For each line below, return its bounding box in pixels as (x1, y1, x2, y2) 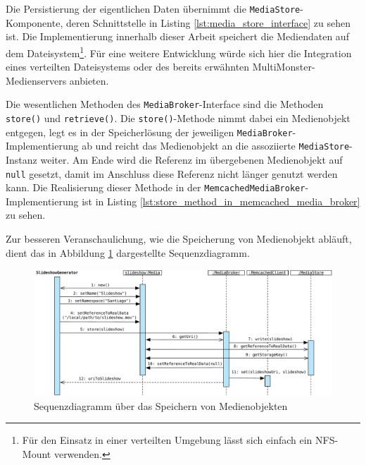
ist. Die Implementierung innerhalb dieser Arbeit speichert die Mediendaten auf (6, 29, 349, 44)
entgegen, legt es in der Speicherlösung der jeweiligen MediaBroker (6, 124, 293, 139)
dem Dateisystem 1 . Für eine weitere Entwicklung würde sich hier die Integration (6, 43, 352, 60)
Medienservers (6, 73, 67, 87)
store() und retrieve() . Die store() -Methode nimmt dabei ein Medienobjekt (6, 110, 351, 125)
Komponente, (6, 15, 63, 30)
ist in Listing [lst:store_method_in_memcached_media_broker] (82, 193, 360, 208)
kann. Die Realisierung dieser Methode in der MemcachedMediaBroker (6, 180, 305, 195)
